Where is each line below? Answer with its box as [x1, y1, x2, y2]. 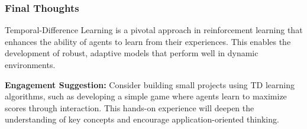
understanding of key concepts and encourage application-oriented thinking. [5, 113, 279, 125]
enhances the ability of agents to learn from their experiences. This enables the [5, 35, 291, 47]
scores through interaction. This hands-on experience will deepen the [5, 101, 254, 114]
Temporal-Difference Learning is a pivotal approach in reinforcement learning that [5, 24, 303, 36]
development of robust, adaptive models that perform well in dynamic [5, 47, 258, 59]
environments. [5, 59, 56, 70]
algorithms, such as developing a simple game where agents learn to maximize [5, 90, 287, 102]
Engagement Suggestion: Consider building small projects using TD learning [5, 78, 295, 91]
